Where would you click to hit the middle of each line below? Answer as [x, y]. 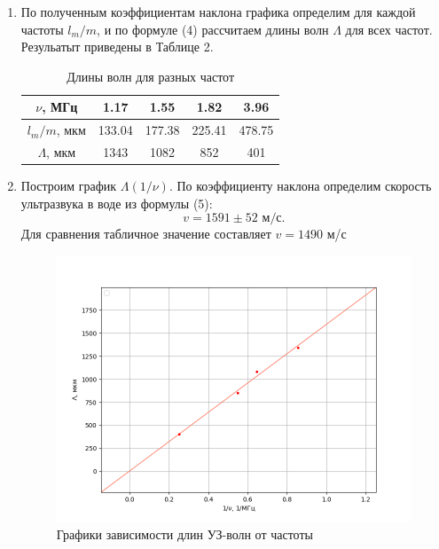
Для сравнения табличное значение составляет [146, 234]
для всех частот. [389, 29]
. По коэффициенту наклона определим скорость [300, 186]
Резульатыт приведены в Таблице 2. [117, 47]
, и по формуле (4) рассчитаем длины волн [213, 29]
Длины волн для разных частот [151, 76]
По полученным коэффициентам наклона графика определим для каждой [218, 12]
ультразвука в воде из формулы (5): [117, 203]
